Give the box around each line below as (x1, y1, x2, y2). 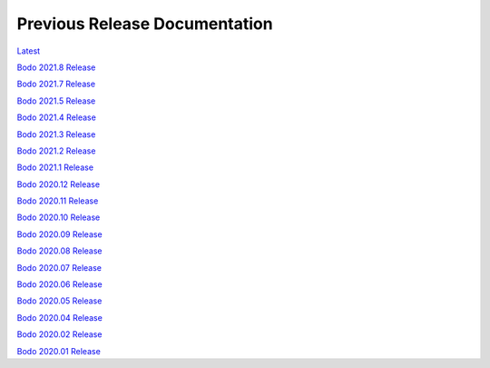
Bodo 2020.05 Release (16, 295, 103, 306)
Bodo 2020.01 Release (16, 345, 102, 356)
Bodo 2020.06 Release (16, 279, 103, 290)
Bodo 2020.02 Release (16, 329, 103, 340)
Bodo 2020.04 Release (16, 312, 103, 323)
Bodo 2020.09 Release (16, 228, 103, 240)
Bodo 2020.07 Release (16, 262, 103, 273)
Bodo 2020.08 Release (16, 245, 103, 256)
